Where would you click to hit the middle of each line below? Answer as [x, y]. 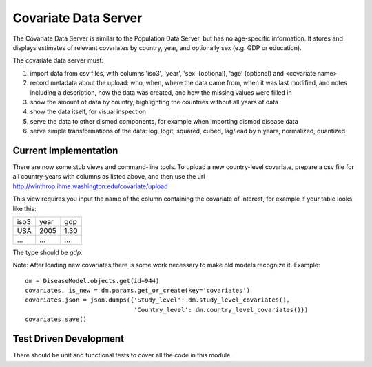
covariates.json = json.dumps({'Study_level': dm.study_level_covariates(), [158, 300]
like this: [24, 208]
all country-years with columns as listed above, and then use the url [109, 177]
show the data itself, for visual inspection [88, 112]
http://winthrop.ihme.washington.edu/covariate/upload [90, 186]
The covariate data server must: [58, 60]
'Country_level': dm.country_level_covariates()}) [221, 310]
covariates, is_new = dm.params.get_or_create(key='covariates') [138, 291]
